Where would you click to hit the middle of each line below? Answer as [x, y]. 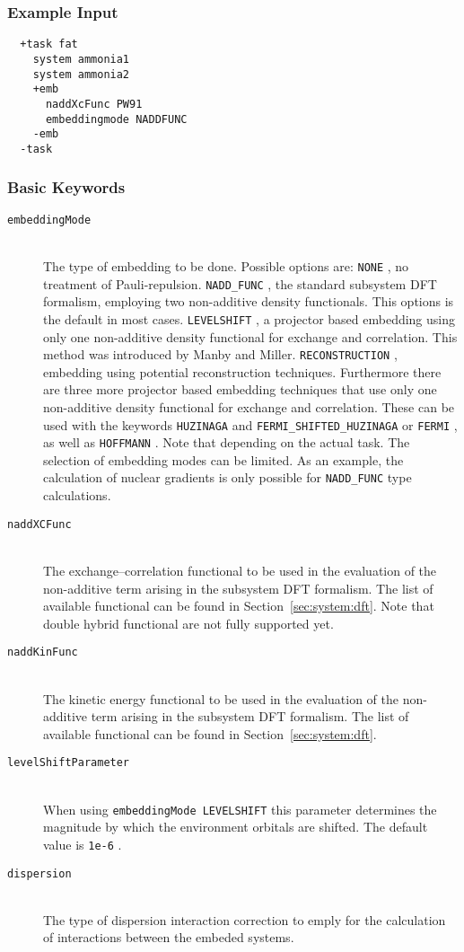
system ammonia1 [81, 59]
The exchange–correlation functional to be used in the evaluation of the [240, 570]
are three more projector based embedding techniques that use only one [240, 389]
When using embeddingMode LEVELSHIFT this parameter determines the [240, 809]
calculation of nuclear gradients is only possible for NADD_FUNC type [228, 477]
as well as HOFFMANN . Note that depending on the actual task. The [227, 442]
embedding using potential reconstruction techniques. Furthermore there [242, 371]
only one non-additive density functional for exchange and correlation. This [250, 336]
